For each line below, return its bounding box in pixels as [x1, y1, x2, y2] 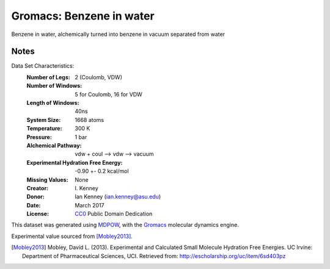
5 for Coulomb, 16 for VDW [75, 90, 143, 98]
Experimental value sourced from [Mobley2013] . [11, 232, 133, 240]
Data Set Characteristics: [11, 62, 75, 70]
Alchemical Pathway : [26, 142, 82, 149]
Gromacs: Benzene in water [11, 9, 155, 23]
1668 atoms [75, 116, 105, 123]
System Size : [26, 116, 61, 123]
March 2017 [75, 201, 105, 209]
